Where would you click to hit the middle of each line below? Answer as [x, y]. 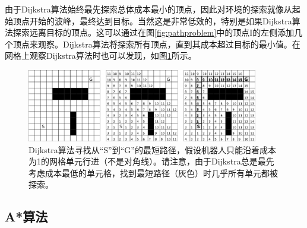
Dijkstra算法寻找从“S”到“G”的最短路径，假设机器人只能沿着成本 [152, 149]
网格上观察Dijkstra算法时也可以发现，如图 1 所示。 [101, 56]
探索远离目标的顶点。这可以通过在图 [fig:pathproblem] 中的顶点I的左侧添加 [153, 32]
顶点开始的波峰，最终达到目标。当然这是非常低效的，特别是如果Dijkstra [152, 20]
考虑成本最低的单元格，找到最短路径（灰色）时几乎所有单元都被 [153, 172]
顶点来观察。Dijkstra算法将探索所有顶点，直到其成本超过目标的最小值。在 [156, 44]
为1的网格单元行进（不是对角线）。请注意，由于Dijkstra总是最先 [151, 161]
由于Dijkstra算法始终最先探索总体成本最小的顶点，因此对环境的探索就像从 [148, 9]
